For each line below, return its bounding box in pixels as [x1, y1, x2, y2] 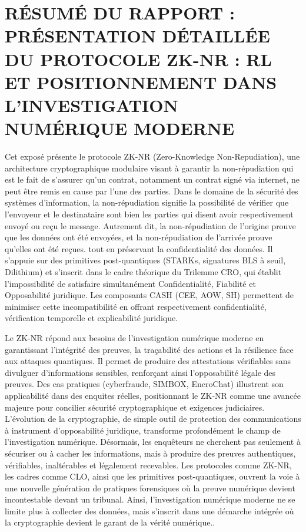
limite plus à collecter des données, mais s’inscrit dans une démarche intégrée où [5, 504, 294, 517]
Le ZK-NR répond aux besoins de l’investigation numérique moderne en [5, 331, 264, 343]
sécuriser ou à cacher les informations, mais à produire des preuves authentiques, [5, 447, 296, 459]
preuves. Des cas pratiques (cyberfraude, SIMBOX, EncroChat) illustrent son [5, 378, 284, 390]
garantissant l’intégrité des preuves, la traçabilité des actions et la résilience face [5, 343, 294, 355]
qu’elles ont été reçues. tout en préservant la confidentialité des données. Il [5, 242, 273, 255]
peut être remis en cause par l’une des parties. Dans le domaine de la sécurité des [5, 184, 298, 197]
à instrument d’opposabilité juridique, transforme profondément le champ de [5, 424, 281, 436]
